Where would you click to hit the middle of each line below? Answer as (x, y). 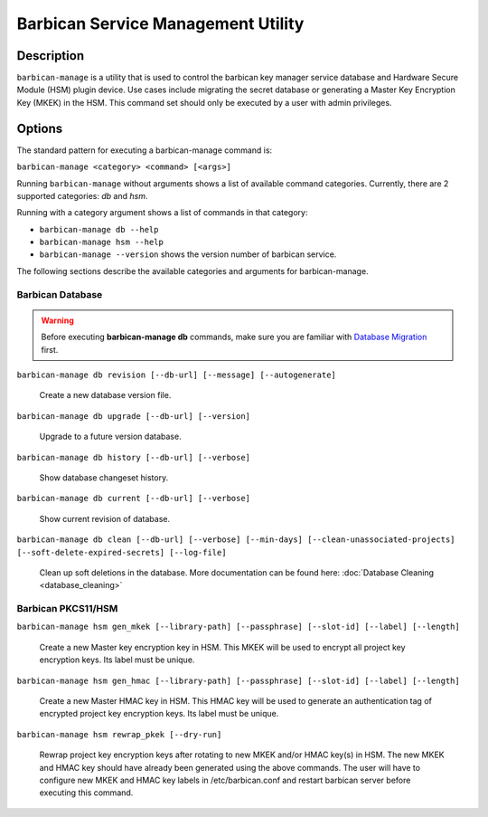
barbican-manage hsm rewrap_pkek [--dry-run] (119, 734)
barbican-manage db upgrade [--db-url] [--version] (134, 416)
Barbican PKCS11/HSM (67, 609)
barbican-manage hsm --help (102, 242)
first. (50, 349)
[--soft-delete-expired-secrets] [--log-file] (122, 552)
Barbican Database (60, 294)
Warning (57, 320)
